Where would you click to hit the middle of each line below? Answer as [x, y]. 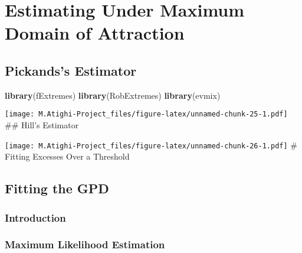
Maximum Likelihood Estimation [85, 244]
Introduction [35, 217]
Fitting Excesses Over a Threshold [67, 156]
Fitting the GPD [57, 188]
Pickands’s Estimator [71, 70]
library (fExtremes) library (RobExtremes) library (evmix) [113, 95]
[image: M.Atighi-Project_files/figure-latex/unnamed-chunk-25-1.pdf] [146, 114]
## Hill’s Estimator [42, 125]
